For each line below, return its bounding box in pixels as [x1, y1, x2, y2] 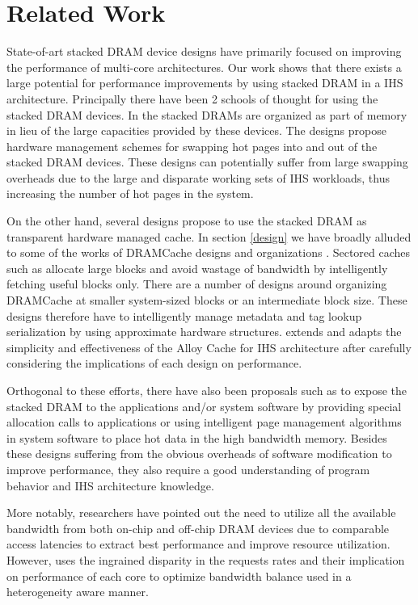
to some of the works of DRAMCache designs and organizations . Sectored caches [6, 244, 411, 261]
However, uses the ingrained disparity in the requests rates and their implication [6, 551, 405, 568]
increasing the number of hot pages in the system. [6, 185, 254, 202]
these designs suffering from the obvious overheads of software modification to [6, 445, 392, 462]
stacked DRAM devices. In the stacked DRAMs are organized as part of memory [6, 106, 407, 123]
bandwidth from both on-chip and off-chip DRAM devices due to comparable [6, 519, 390, 536]
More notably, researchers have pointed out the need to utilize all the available [6, 504, 396, 521]
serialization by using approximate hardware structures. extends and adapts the [6, 323, 402, 340]
